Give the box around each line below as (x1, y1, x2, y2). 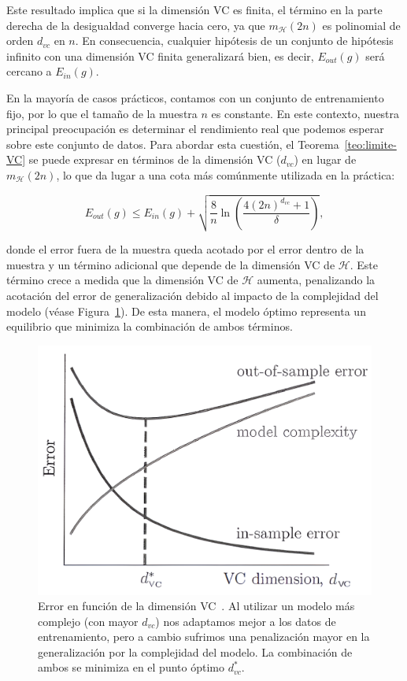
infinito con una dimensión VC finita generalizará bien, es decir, (6, 47, 314, 64)
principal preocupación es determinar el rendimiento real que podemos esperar (6, 120, 384, 137)
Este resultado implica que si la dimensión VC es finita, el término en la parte (6, 2, 383, 17)
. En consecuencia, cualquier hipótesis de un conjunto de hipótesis (75, 32, 394, 49)
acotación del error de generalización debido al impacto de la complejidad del (6, 287, 379, 303)
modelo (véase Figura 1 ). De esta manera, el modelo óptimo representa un (6, 302, 366, 319)
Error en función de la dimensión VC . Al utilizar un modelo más (38, 598, 355, 614)
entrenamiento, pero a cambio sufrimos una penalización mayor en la (38, 628, 370, 645)
